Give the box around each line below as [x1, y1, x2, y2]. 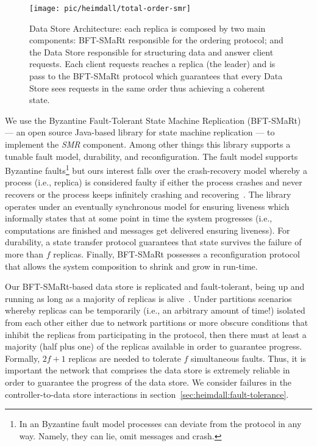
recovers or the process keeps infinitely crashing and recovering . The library [5, 188, 291, 201]
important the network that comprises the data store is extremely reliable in [5, 364, 290, 376]
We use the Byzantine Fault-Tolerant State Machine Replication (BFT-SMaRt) [5, 113, 301, 126]
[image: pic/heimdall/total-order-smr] [29, 4, 191, 13]
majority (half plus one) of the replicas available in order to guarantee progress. [5, 340, 302, 353]
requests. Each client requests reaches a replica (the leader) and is [29, 57, 276, 70]
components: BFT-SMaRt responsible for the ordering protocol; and [29, 34, 283, 46]
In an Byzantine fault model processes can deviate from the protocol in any [19, 417, 302, 430]
